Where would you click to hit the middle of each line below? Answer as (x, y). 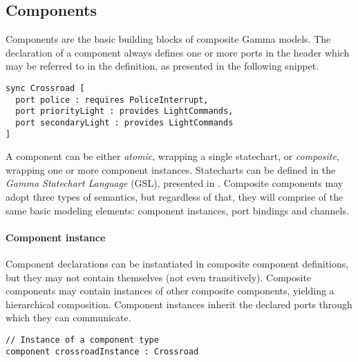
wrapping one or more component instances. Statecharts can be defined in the (171, 169)
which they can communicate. (68, 318)
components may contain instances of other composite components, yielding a (170, 291)
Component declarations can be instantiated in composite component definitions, (177, 264)
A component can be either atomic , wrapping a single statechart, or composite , (172, 156)
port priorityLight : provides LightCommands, (124, 111)
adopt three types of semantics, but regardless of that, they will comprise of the (175, 197)
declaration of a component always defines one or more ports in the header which (178, 52)
